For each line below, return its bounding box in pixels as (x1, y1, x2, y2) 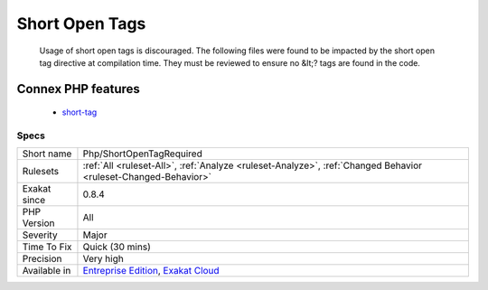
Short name (22, 147, 72, 160)
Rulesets (22, 165, 59, 178)
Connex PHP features (16, 81, 140, 97)
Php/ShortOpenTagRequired (82, 147, 202, 160)
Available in (22, 265, 71, 277)
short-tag (61, 107, 98, 117)
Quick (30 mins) (82, 240, 151, 253)
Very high (82, 253, 124, 266)
